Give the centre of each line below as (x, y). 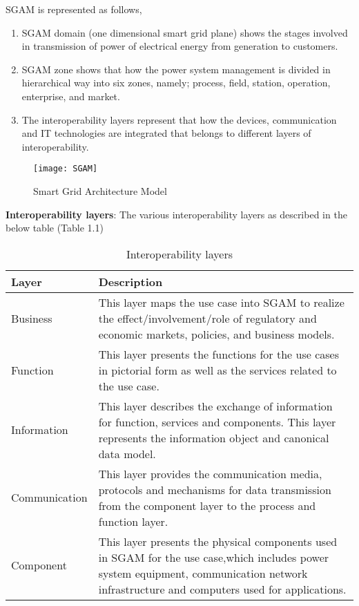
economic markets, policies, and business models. (216, 334)
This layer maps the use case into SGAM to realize (221, 302)
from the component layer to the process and (207, 505)
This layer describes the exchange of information (215, 406)
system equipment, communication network (203, 573)
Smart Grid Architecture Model (100, 191)
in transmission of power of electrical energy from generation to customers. (180, 46)
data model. (127, 453)
